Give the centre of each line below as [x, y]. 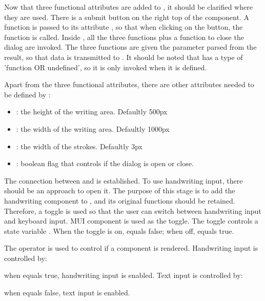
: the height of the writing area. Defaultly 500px [92, 112]
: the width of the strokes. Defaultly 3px [79, 146]
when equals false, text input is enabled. [67, 293]
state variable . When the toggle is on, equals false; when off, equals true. [119, 230]
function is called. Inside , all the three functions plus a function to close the [124, 37]
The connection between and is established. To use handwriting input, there [124, 180]
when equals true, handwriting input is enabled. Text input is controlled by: [124, 275]
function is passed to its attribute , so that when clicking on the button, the [124, 27]
